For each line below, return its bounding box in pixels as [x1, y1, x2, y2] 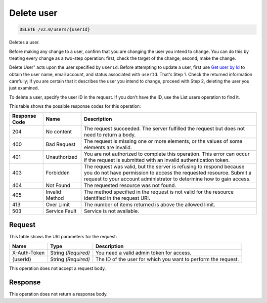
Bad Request [45, 141, 76, 148]
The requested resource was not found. [84, 182, 177, 189]
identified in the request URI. [84, 194, 150, 201]
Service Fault [45, 208, 77, 215]
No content [45, 128, 72, 135]
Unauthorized [45, 153, 78, 160]
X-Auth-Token [12, 249, 45, 256]
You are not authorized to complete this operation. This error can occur [84, 150, 250, 157]
